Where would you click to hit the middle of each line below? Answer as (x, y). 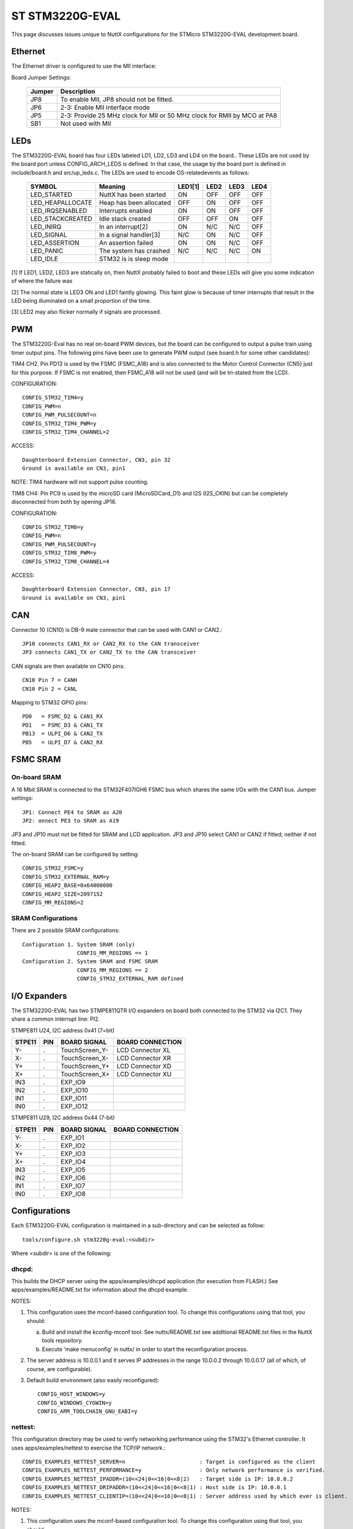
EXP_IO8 (73, 1194)
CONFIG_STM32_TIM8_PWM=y (59, 553)
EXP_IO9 (73, 1083)
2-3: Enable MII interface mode (105, 108)
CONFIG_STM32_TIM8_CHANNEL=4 (66, 561)
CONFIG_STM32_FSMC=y (53, 868)
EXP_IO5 (73, 1169)
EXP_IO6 (73, 1177)
